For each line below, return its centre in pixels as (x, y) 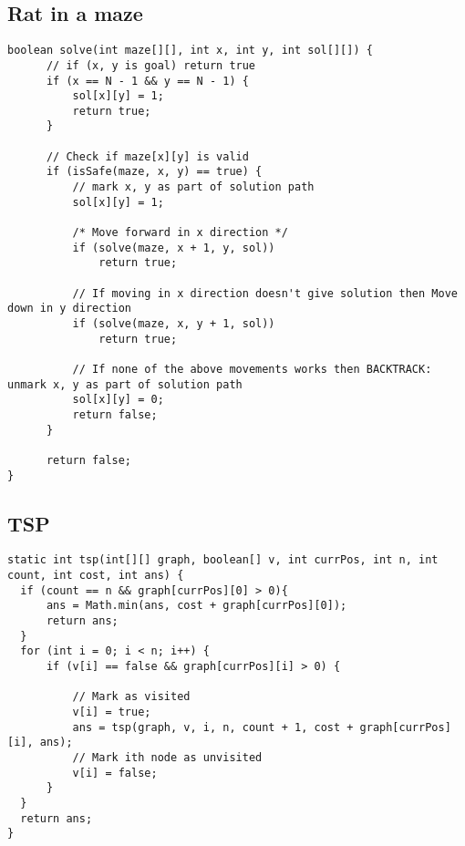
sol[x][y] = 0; (118, 400)
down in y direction (70, 309)
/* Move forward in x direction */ (180, 233)
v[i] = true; (112, 712)
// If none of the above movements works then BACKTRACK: (252, 369)
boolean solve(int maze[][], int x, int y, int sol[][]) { (190, 51)
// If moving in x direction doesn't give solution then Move (265, 293)
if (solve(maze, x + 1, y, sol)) (174, 248)
